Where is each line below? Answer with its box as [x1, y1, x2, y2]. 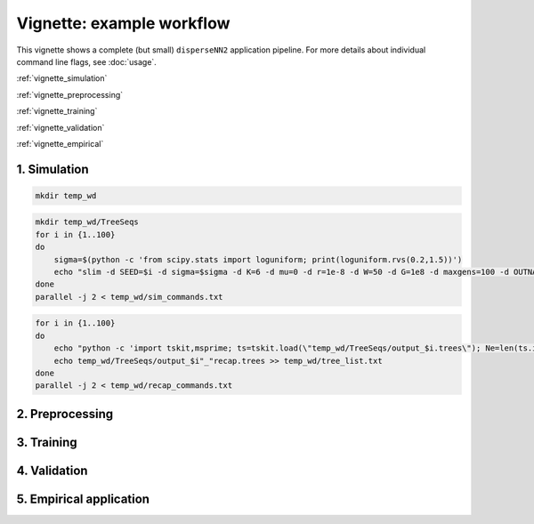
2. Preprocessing [16, 406, 114, 422]
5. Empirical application [16, 491, 150, 506]
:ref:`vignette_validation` [16, 122, 105, 133]
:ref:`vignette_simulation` [16, 73, 108, 84]
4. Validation [16, 463, 88, 478]
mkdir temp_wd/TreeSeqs [35, 217, 140, 227]
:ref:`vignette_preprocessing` [16, 89, 124, 100]
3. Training [16, 434, 77, 449]
